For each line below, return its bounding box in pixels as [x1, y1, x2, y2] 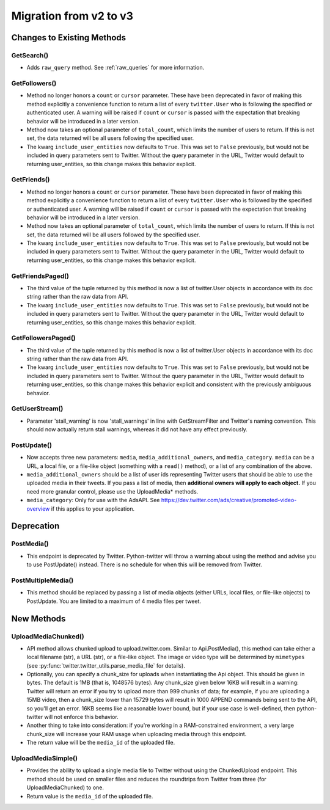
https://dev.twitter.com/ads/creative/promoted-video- [161, 497, 297, 504]
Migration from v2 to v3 [11, 9, 134, 23]
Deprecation [11, 521, 60, 531]
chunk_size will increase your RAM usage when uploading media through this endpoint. [26, 730, 247, 737]
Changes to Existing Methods [11, 32, 127, 43]
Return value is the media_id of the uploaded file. [26, 792, 153, 800]
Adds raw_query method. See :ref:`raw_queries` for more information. [26, 64, 205, 71]
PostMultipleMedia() [11, 576, 74, 585]
